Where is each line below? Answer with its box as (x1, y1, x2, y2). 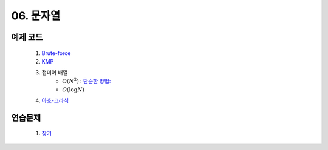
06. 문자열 (11, 9, 61, 22)
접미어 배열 (41, 69, 68, 76)
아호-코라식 (41, 97, 69, 104)
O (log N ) (62, 86, 85, 93)
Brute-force (41, 49, 71, 57)
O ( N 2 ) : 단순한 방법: (62, 77, 111, 85)
